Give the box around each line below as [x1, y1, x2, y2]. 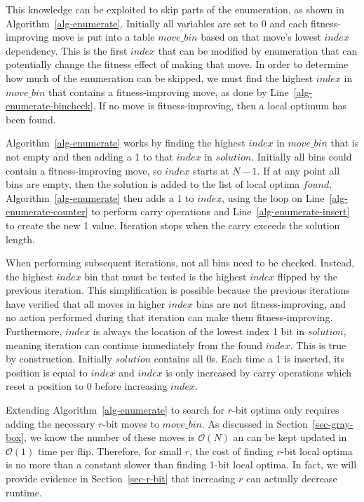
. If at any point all [257, 163, 340, 177]
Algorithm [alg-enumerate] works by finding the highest [6, 135, 245, 150]
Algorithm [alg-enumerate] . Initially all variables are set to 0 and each [6, 15, 308, 30]
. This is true [290, 337, 346, 352]
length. [6, 231, 36, 246]
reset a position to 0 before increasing [6, 379, 168, 393]
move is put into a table [52, 29, 155, 44]
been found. [6, 111, 56, 126]
